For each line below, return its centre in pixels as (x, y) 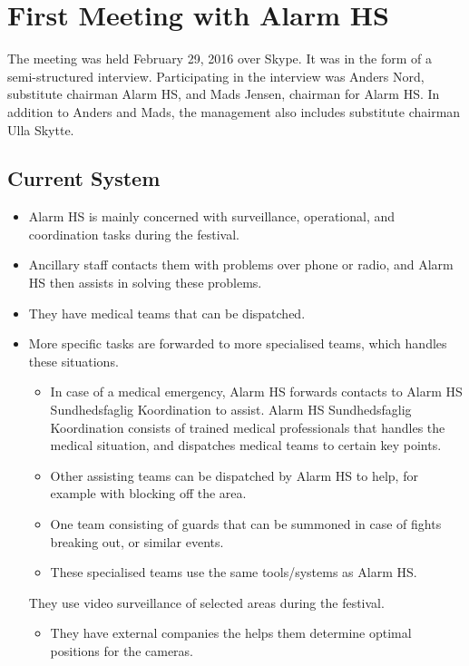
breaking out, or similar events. (137, 541)
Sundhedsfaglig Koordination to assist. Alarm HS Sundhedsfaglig (231, 410)
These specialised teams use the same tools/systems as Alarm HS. (234, 572)
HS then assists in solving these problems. (145, 283)
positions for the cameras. (122, 650)
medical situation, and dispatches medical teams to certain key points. (246, 445)
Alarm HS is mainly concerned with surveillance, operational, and (212, 216)
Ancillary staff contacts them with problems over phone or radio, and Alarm (241, 264)
